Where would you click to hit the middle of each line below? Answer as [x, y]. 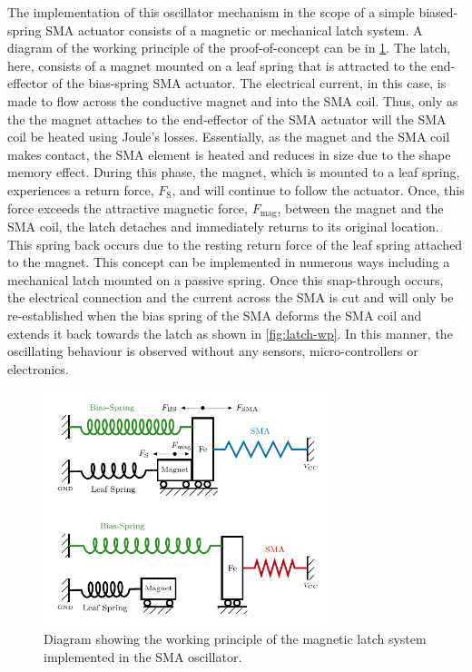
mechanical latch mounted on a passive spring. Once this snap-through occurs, [226, 279]
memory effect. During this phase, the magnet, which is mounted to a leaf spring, [234, 172]
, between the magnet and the [360, 208]
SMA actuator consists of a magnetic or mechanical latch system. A [234, 30]
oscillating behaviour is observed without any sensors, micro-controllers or [213, 351]
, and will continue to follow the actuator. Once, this [318, 189]
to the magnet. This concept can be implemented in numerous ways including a [229, 262]
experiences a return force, [81, 189]
